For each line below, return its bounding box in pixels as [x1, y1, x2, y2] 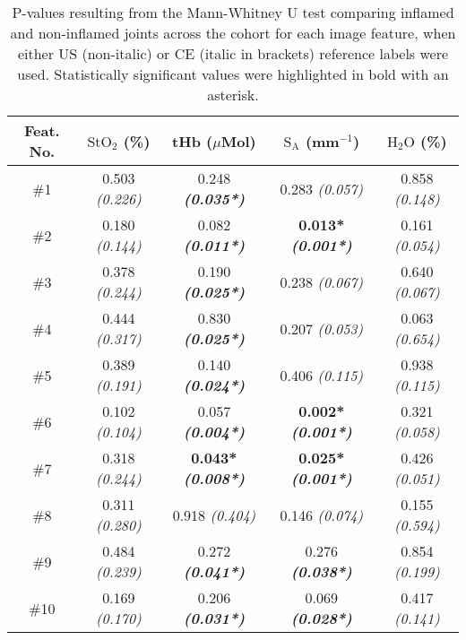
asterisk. [207, 84, 259, 105]
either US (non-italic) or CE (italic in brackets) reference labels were [17, 43, 449, 64]
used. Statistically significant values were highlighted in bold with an [17, 64, 449, 84]
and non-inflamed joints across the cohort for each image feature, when [10, 22, 456, 43]
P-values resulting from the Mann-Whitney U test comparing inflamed [12, 2, 454, 22]
